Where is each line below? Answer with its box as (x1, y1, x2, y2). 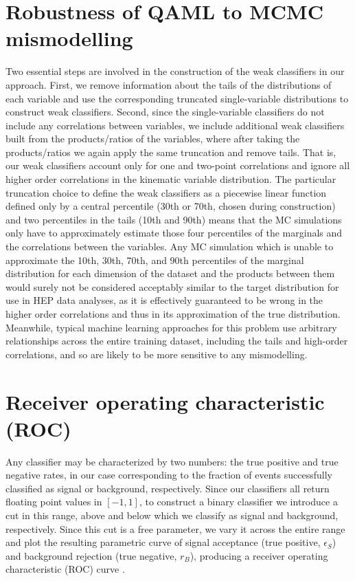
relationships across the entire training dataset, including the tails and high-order (5, 333, 348, 348)
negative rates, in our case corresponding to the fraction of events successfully (5, 468, 332, 482)
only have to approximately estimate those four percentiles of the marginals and (5, 226, 343, 240)
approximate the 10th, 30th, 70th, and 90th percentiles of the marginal (5, 252, 304, 267)
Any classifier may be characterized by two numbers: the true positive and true (5, 454, 339, 468)
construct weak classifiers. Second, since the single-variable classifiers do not (5, 105, 325, 119)
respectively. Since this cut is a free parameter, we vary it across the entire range (5, 521, 345, 536)
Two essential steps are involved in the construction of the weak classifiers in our (5, 64, 345, 78)
